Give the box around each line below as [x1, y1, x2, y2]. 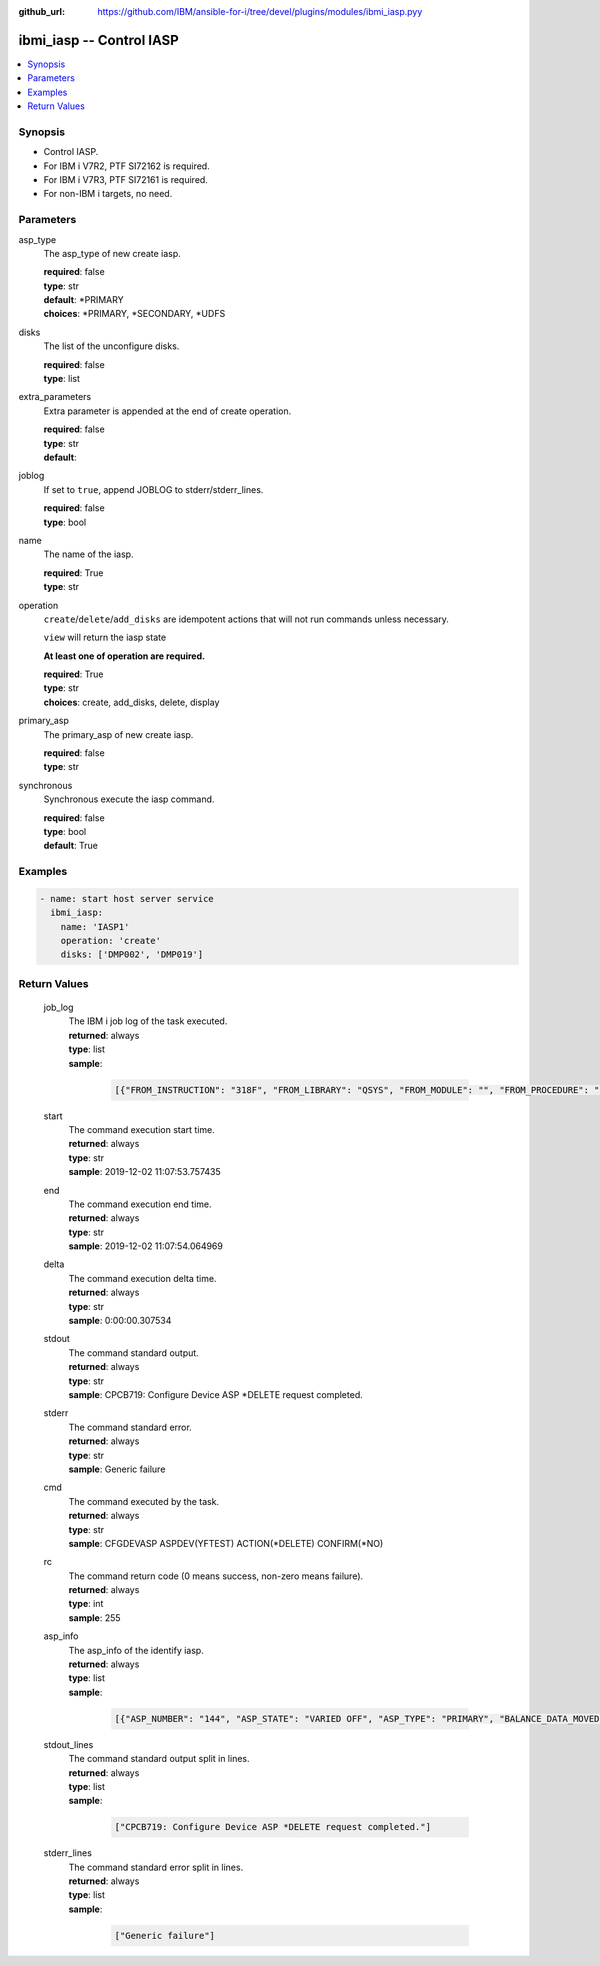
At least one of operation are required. [43, 650, 205, 662]
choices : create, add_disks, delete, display [43, 696, 220, 708]
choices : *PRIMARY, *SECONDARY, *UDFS [43, 308, 226, 320]
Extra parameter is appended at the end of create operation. [43, 405, 292, 417]
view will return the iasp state [43, 631, 167, 644]
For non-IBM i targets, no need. [43, 188, 173, 200]
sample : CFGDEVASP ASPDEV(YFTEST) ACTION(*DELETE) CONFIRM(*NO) [68, 1537, 384, 1549]
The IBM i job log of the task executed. [68, 1015, 228, 1027]
